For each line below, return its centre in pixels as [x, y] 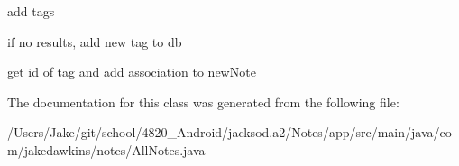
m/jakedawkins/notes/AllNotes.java [106, 149]
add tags [31, 11]
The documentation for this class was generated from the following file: [203, 101]
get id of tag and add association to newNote [132, 72]
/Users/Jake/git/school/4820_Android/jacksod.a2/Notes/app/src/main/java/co [229, 132]
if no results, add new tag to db [95, 41]
